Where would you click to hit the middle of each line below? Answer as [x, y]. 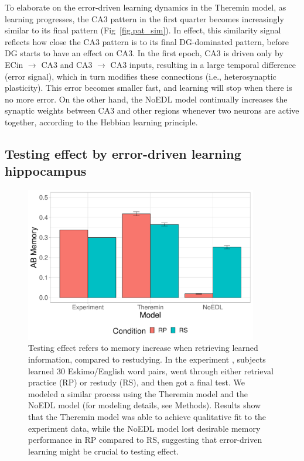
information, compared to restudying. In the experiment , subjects [147, 359]
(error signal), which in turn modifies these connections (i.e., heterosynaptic [141, 76]
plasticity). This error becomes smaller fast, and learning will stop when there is [148, 88]
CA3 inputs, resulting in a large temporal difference [203, 64]
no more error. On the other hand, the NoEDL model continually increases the [146, 99]
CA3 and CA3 [67, 64]
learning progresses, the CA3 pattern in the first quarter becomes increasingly [144, 18]
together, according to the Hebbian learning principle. [101, 122]
